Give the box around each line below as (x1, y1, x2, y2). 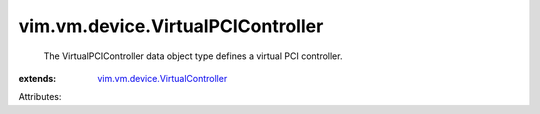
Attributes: (18, 91, 62, 103)
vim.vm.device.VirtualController (97, 72, 228, 84)
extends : (18, 72, 57, 84)
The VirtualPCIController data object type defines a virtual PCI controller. (43, 50, 343, 62)
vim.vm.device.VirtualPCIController (18, 15, 324, 37)
